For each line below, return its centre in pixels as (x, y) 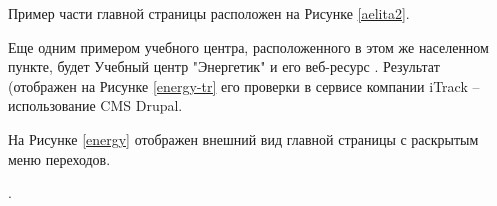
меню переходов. (59, 158)
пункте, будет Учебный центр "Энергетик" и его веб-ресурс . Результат (224, 66)
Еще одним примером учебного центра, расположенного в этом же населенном (248, 46)
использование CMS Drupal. (95, 105)
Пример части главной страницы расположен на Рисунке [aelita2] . (209, 13)
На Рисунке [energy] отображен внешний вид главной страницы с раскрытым (243, 138)
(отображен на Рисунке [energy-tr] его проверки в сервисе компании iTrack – (244, 85)
